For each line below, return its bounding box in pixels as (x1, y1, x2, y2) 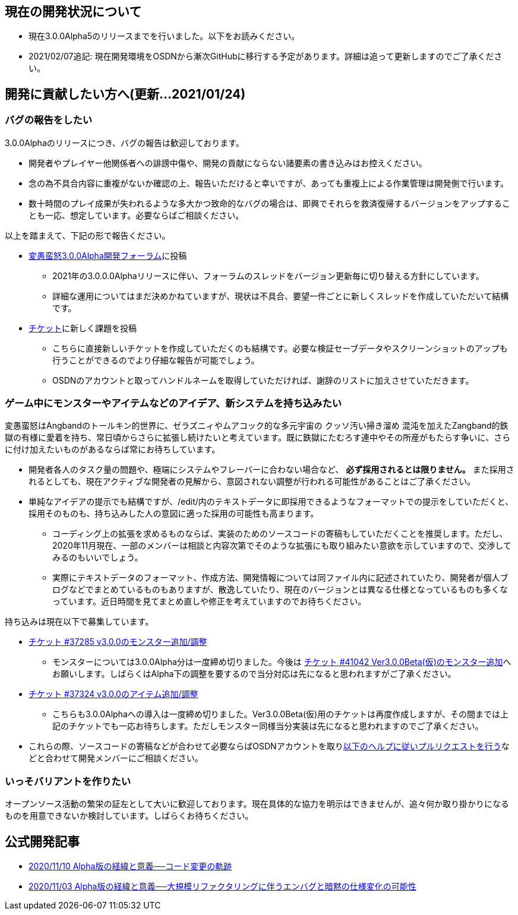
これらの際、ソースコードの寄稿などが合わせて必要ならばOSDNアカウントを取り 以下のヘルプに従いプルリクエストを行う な (29, 741, 510, 752)
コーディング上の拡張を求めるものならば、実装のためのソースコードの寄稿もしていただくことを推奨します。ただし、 (52, 528, 508, 539)
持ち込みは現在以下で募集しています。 (5, 616, 154, 627)
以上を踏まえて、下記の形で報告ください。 (5, 230, 170, 240)
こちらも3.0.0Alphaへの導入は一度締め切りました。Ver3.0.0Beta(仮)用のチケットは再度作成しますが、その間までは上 (52, 709, 508, 720)
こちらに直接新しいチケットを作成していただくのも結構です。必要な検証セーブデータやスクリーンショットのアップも (52, 343, 508, 353)
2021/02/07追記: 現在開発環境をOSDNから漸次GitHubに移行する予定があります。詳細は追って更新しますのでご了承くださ (29, 51, 503, 62)
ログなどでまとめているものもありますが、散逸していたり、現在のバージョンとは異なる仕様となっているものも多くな (52, 584, 508, 595)
